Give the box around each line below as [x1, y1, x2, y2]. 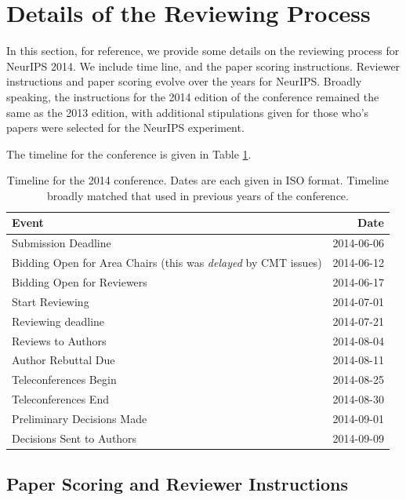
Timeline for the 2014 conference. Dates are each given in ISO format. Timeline [6, 172, 390, 188]
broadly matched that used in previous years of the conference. [46, 187, 349, 203]
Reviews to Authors [12, 332, 107, 349]
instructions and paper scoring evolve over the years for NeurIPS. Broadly [6, 73, 362, 89]
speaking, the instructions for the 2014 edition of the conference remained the [6, 88, 379, 104]
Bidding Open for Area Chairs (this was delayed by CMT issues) [12, 254, 322, 271]
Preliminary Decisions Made [12, 410, 147, 426]
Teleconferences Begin [12, 371, 117, 388]
